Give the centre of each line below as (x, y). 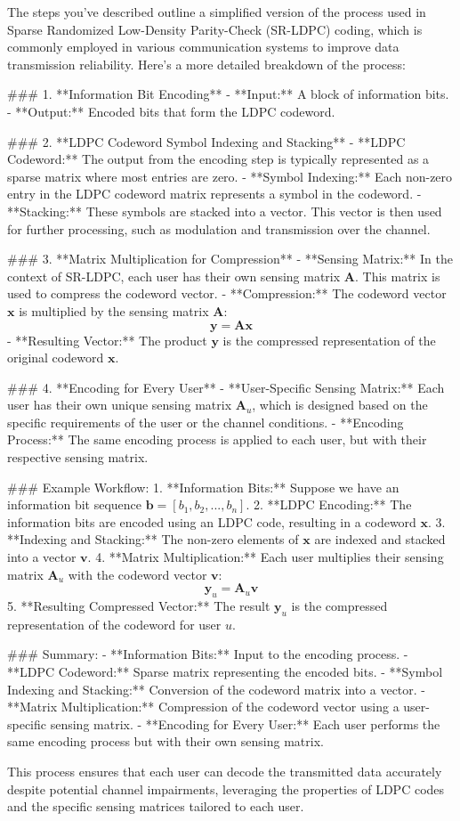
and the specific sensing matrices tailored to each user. (156, 806)
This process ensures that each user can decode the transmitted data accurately (225, 771)
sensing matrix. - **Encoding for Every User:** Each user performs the (245, 723)
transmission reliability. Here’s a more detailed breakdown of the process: (206, 64)
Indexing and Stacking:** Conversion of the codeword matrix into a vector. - (217, 689)
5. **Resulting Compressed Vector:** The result (139, 606)
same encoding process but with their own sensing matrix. (165, 741)
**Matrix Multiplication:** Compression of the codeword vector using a (203, 707)
